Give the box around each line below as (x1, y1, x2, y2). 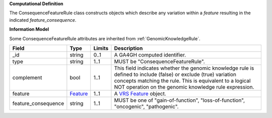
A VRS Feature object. (114, 90, 166, 97)
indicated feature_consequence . (9, 17, 77, 23)
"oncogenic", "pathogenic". (114, 103, 179, 110)
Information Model (9, 26, 49, 32)
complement (12, 74, 42, 81)
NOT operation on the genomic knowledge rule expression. (114, 83, 254, 90)
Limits (93, 44, 109, 51)
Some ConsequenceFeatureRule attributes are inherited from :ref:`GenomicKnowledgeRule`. (9, 35, 201, 41)
